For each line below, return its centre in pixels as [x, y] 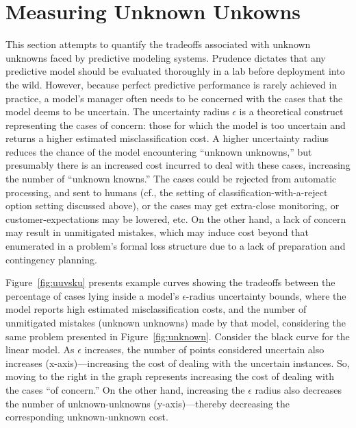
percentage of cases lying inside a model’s [92, 295]
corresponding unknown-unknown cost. [87, 417]
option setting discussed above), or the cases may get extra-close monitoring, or [173, 205]
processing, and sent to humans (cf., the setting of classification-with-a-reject [167, 192]
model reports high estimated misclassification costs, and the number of [156, 309]
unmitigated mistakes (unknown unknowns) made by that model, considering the [176, 322]
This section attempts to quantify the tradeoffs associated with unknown [158, 44]
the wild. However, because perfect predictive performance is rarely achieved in [171, 84]
